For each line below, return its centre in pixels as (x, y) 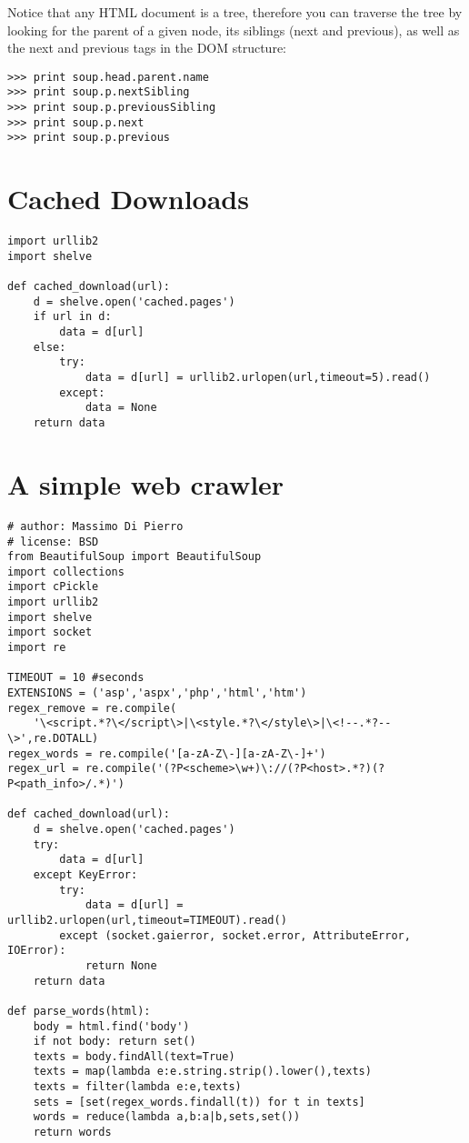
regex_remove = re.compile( (92, 708)
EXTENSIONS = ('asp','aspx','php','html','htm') (157, 693)
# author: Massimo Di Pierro (95, 526)
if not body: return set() (115, 1042)
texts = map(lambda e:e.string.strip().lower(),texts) (202, 1072)
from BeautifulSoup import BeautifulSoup (135, 557)
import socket (50, 632)
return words (72, 1133)
